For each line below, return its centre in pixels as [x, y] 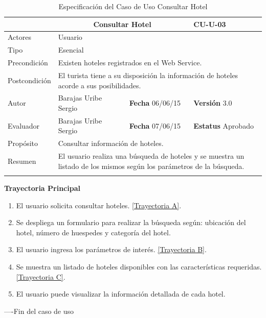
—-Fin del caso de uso [39, 311]
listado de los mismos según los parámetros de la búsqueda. [151, 166]
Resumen [22, 161]
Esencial [71, 50]
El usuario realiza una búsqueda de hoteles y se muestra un [151, 156]
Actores [19, 37]
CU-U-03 [210, 24]
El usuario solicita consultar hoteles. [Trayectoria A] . [99, 205]
